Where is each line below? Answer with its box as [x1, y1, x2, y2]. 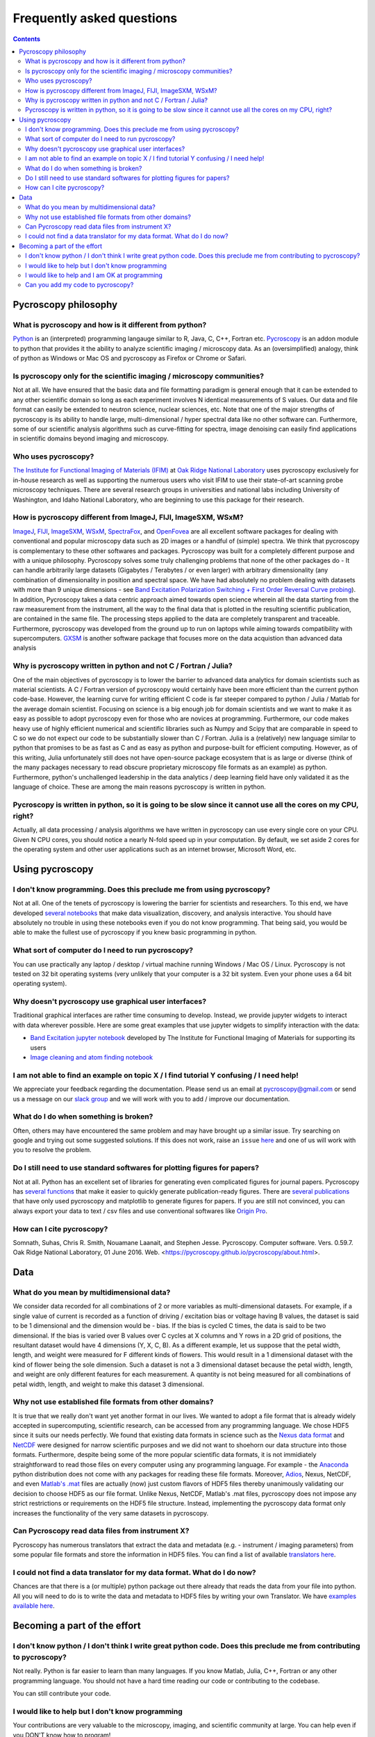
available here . [12, 1602, 55, 1610]
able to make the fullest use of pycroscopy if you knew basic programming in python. [12, 928, 257, 937]
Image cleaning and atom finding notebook [30, 1053, 153, 1061]
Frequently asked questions [12, 10, 178, 26]
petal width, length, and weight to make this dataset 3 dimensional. [12, 1380, 204, 1388]
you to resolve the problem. [12, 1146, 92, 1154]
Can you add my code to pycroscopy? [25, 281, 134, 289]
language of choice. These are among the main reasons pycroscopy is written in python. [12, 782, 267, 791]
